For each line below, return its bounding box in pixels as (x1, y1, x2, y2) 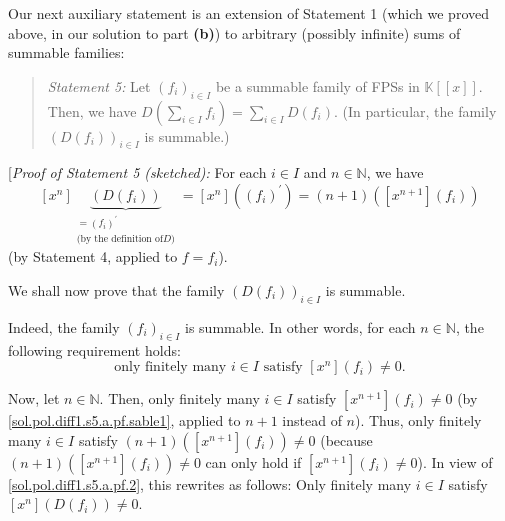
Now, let (8, 388, 60, 409)
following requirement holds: (8, 339, 181, 360)
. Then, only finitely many (99, 388, 260, 409)
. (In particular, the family (334, 100, 497, 121)
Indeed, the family (8, 316, 120, 337)
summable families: (8, 42, 125, 63)
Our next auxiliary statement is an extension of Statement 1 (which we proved (8, 3, 489, 23)
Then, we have (47, 100, 137, 121)
